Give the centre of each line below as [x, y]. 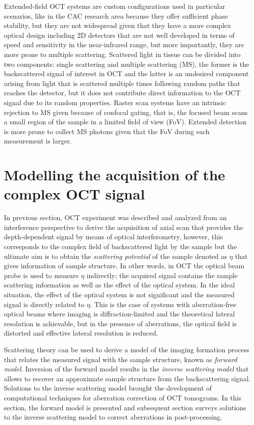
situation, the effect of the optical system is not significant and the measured [119, 294]
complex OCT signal [75, 194]
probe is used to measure [41, 275]
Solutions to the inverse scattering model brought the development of [108, 388]
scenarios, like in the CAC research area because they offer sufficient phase [116, 15]
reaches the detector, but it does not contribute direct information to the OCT [122, 93]
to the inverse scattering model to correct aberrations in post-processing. [113, 417]
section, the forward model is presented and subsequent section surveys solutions [125, 407]
